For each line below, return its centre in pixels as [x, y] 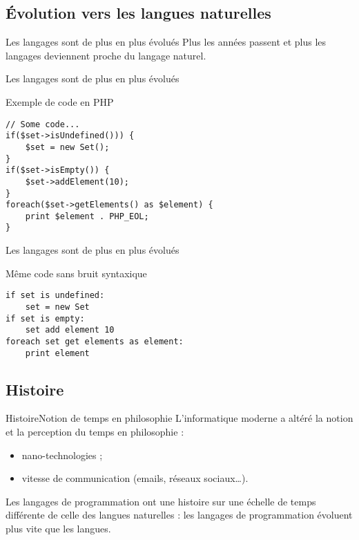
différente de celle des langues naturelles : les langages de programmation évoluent [179, 515]
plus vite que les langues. [58, 529]
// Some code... [43, 124]
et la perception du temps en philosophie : [95, 432]
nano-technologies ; [62, 455]
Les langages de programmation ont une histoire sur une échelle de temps [161, 501]
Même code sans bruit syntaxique [76, 273]
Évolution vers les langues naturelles [138, 13]
